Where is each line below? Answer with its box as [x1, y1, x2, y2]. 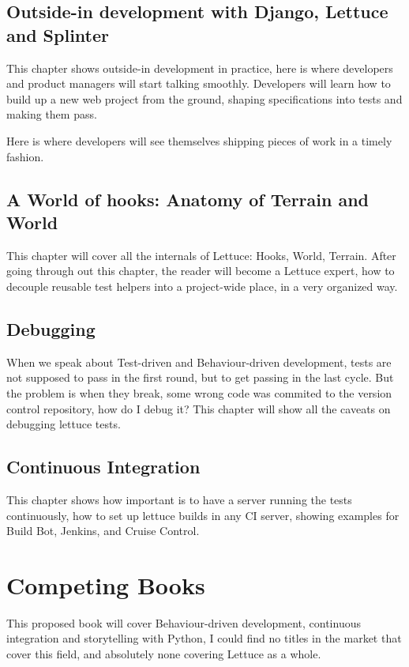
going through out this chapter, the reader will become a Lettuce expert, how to [6, 262, 395, 279]
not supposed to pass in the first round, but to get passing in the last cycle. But [6, 369, 394, 386]
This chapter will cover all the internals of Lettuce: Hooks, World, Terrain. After [6, 247, 396, 263]
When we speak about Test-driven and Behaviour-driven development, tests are [6, 353, 392, 370]
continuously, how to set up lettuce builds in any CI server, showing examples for [6, 507, 400, 523]
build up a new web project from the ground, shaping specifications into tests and [6, 90, 403, 107]
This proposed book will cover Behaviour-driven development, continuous [6, 614, 361, 631]
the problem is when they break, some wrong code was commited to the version [6, 384, 392, 401]
